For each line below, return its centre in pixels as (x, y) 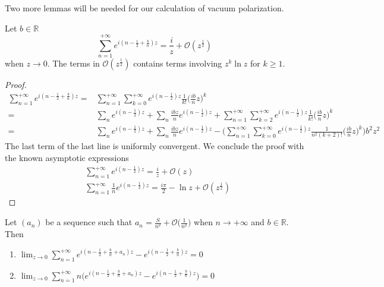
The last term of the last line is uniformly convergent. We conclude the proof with (155, 146)
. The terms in (73, 63)
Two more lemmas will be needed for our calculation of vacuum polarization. (144, 8)
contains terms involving (178, 63)
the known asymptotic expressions (67, 157)
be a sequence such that (89, 222)
